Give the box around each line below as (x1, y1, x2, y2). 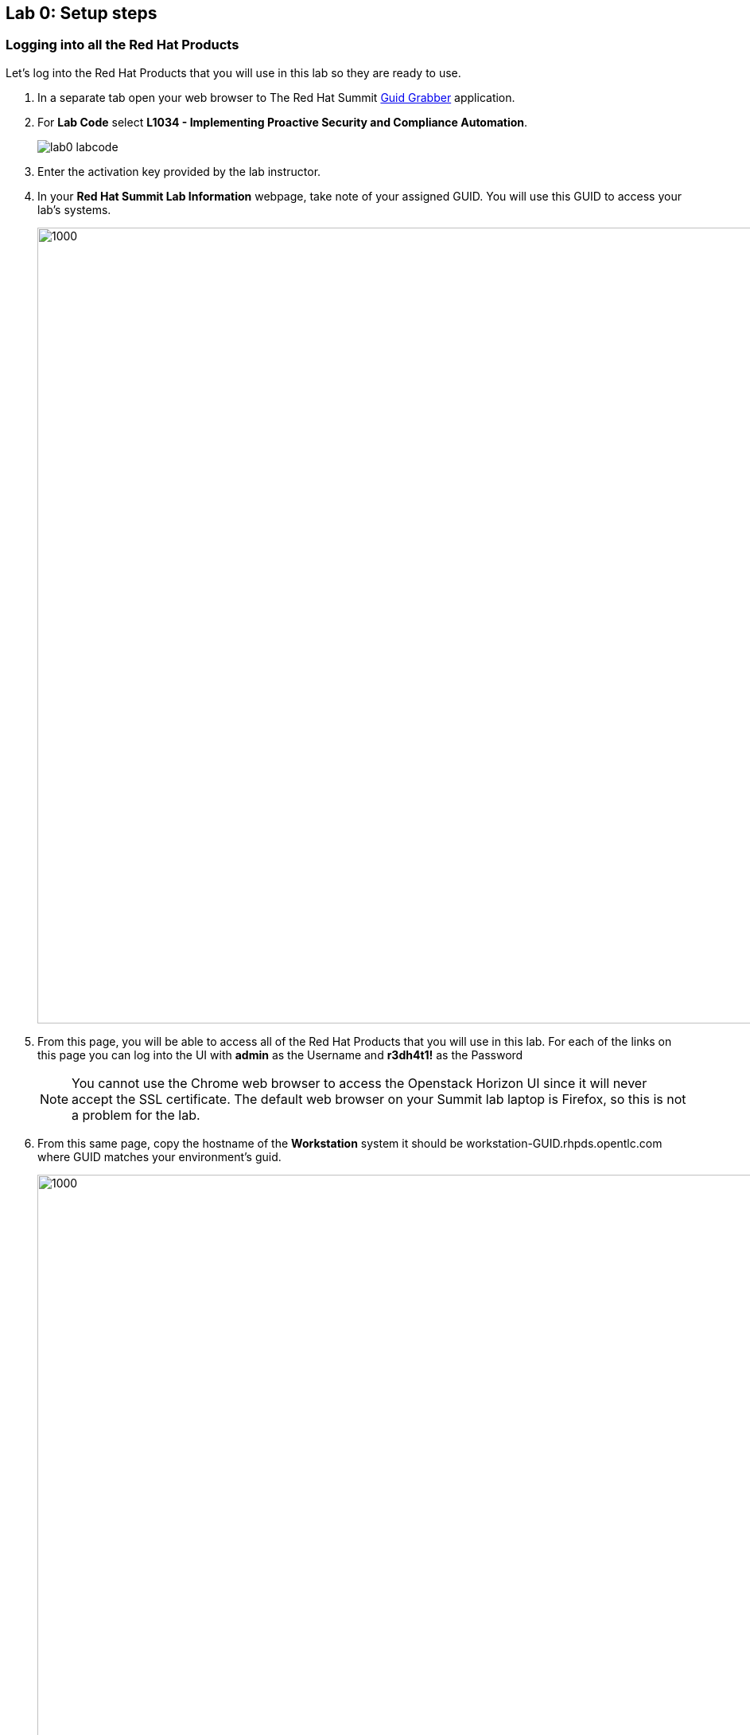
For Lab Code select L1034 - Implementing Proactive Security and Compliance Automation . (37, 115, 528, 129)
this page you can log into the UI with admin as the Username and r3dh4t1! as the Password (37, 1047, 523, 1062)
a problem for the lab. (72, 1106, 200, 1123)
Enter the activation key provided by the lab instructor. (37, 164, 321, 178)
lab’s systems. (37, 202, 111, 216)
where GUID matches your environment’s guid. (37, 1149, 282, 1164)
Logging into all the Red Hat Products (6, 37, 239, 53)
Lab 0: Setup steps (6, 3, 157, 23)
